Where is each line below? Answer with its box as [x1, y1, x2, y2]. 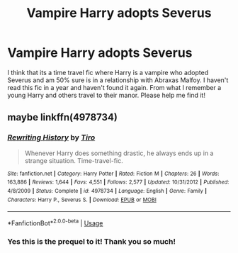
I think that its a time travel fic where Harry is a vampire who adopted [7, 68, 209, 77]
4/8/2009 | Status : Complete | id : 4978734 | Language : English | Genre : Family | [7, 187, 208, 194]
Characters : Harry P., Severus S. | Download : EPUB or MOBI [7, 196, 157, 203]
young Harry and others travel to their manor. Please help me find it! [7, 91, 205, 99]
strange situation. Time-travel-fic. [24, 156, 123, 164]
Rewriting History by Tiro [7, 133, 96, 142]
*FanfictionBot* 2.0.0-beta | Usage [7, 218, 103, 227]
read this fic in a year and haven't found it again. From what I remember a [7, 83, 222, 91]
